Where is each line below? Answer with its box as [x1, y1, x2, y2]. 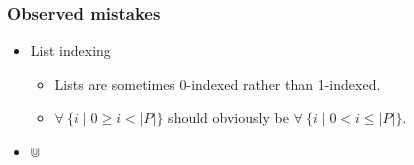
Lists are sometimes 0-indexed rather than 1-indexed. [54, 73, 381, 94]
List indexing [30, 40, 111, 61]
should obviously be [168, 107, 289, 128]
